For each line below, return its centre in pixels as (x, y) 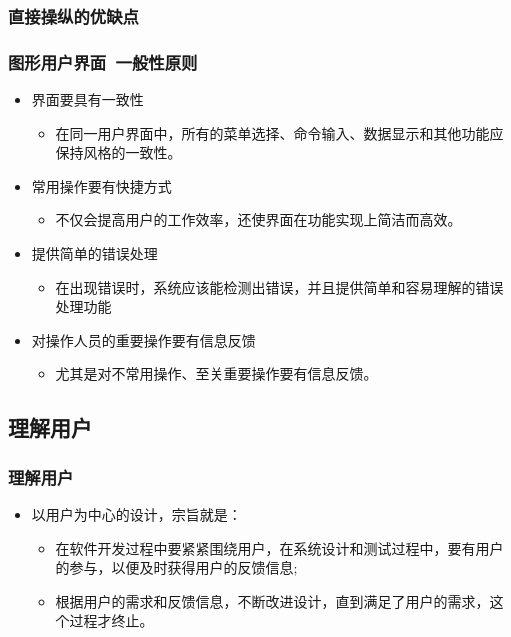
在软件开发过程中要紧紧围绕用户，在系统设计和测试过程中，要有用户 (279, 547)
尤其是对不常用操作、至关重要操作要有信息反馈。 (216, 373)
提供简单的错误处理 (94, 253)
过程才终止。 (111, 620)
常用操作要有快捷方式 (101, 185)
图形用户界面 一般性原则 (103, 61)
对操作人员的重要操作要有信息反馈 (143, 339)
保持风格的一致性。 (118, 152)
